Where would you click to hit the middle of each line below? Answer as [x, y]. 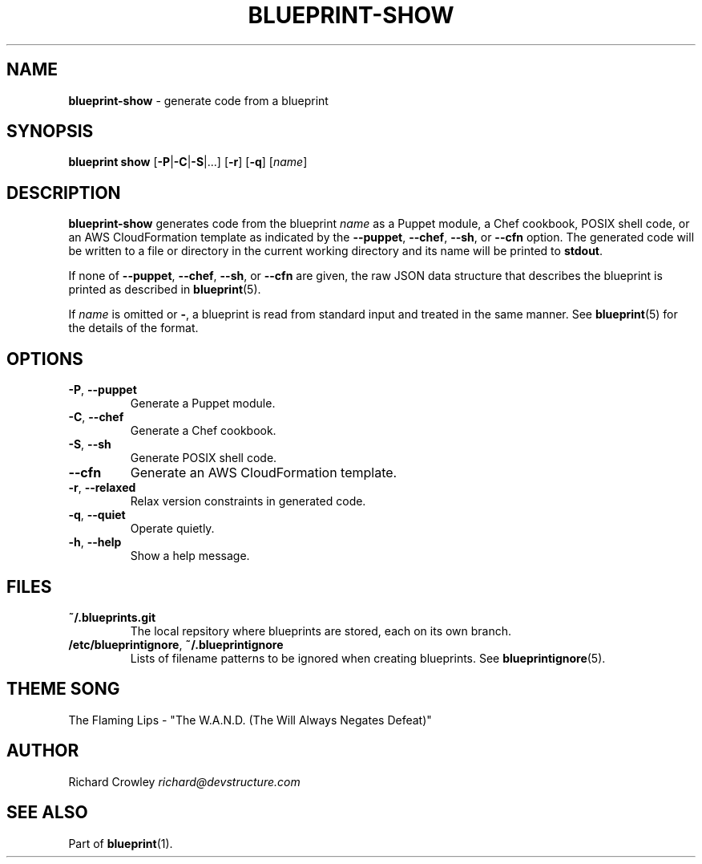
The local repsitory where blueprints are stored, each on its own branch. [321, 631]
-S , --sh [90, 444]
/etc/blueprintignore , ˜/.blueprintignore [176, 644]
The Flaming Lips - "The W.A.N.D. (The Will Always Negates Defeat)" [250, 720]
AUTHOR [43, 751]
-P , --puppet [103, 390]
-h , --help [95, 542]
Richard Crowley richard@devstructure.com [184, 781]
